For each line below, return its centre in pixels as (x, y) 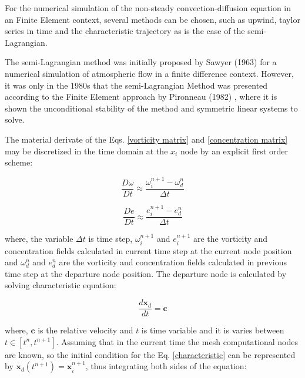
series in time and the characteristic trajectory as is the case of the (125, 31)
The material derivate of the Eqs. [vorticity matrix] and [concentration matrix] (146, 139)
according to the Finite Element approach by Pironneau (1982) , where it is (141, 97)
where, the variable (39, 239)
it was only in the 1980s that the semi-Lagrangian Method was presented (136, 85)
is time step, (110, 239)
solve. (15, 119)
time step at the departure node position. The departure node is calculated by (146, 273)
